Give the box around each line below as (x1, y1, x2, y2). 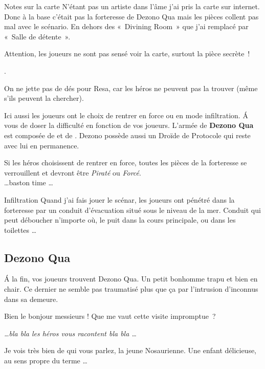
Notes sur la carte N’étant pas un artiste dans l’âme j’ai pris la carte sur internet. (4, 1, 260, 11)
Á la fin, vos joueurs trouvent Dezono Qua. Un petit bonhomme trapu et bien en (4, 273, 258, 284)
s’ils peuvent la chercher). (4, 93, 84, 103)
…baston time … (4, 177, 53, 188)
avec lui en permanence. (4, 140, 79, 150)
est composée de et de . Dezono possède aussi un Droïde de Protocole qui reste (4, 129, 251, 140)
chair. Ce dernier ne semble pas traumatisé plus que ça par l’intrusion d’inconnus (4, 284, 258, 294)
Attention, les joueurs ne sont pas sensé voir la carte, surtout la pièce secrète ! (4, 48, 250, 59)
